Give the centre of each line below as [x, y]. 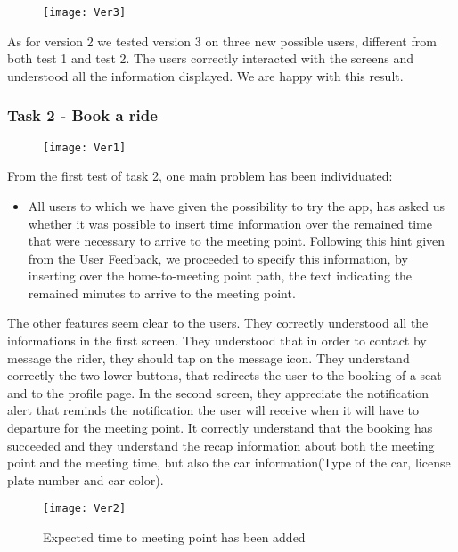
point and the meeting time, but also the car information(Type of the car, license [229, 463]
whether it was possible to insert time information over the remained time [230, 223]
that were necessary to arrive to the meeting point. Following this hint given [237, 241]
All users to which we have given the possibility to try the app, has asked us [237, 205]
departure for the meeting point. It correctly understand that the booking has [220, 428]
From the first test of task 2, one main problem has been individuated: [200, 176]
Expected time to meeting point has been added [174, 537]
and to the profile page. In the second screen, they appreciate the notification [218, 392]
